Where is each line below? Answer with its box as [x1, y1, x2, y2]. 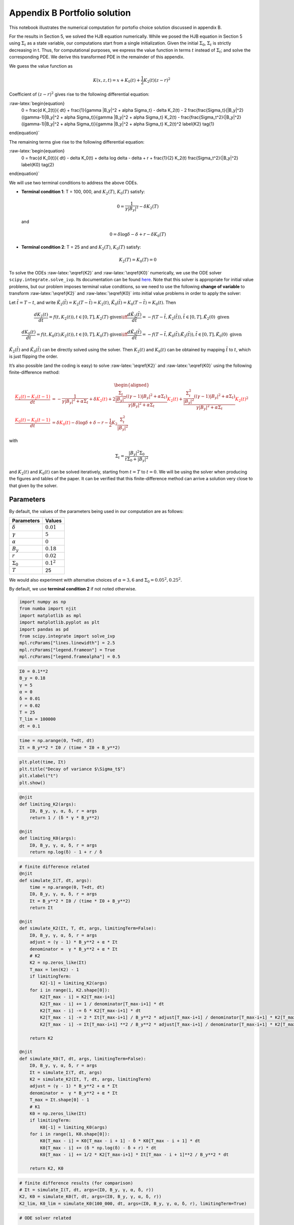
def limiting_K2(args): [19, 801, 77, 807]
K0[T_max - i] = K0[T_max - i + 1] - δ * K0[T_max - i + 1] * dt [40, 1138, 200, 1144]
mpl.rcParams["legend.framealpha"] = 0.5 [19, 654, 121, 660]
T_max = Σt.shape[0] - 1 [29, 1097, 90, 1102]
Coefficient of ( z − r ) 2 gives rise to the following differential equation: [9, 91, 149, 98]
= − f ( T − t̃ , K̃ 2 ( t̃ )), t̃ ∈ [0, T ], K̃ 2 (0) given [142, 314, 230, 321]
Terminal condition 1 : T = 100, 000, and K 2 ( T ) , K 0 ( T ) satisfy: [21, 189, 146, 196]
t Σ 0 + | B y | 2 [125, 455, 148, 463]
